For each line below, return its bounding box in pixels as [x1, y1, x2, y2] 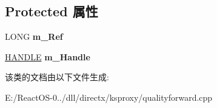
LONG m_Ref [5, 30, 63, 43]
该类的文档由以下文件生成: [5, 71, 109, 83]
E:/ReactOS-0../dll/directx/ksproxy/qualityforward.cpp [5, 91, 213, 103]
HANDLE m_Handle [5, 50, 90, 63]
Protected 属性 [5, 2, 98, 21]
